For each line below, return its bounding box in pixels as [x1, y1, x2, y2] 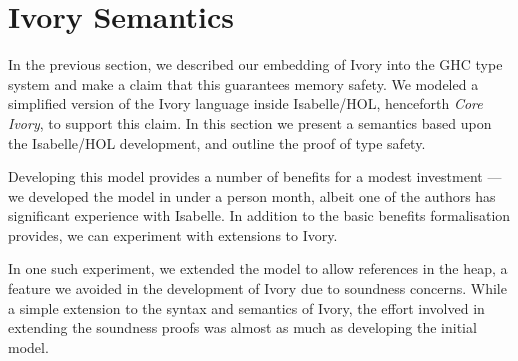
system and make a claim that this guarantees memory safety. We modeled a [8, 73, 479, 94]
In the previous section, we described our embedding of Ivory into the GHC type [8, 54, 503, 75]
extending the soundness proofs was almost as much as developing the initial [8, 317, 477, 338]
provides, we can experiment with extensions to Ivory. [8, 224, 338, 245]
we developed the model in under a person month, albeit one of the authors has [8, 185, 496, 206]
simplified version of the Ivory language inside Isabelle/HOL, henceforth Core [8, 93, 483, 114]
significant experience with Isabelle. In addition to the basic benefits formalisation [8, 205, 511, 226]
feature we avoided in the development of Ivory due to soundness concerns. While [8, 278, 507, 299]
